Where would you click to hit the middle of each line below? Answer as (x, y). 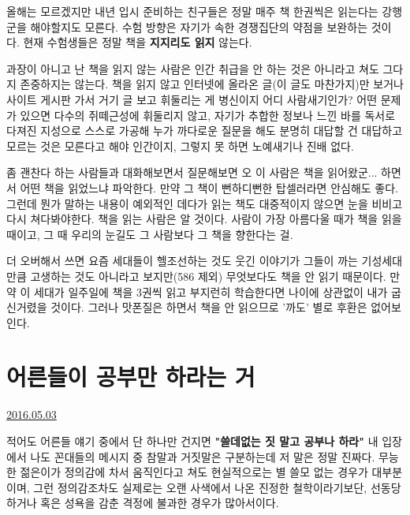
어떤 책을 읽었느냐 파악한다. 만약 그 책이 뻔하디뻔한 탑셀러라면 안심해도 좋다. (209, 187)
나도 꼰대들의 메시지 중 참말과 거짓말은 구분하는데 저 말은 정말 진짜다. (203, 456)
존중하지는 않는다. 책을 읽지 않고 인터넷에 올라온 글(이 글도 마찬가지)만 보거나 (212, 84)
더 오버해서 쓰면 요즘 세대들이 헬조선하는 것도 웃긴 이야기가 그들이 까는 (182, 261)
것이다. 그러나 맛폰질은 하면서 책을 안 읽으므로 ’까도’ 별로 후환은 (209, 307)
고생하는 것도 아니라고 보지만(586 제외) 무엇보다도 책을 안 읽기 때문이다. (208, 276)
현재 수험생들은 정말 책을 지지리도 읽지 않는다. (138, 42)
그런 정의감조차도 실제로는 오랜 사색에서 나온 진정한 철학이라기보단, (200, 487)
